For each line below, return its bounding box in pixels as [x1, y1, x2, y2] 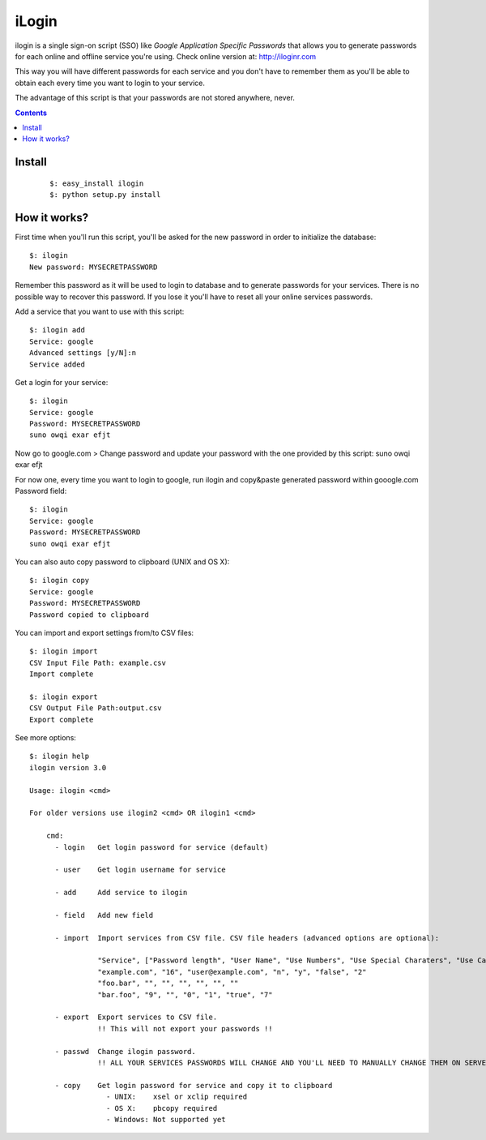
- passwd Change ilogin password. [54, 1047, 196, 1056]
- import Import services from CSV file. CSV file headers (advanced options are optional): [54, 933, 440, 942]
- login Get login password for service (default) [54, 842, 269, 851]
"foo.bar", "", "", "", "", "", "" [97, 979, 239, 988]
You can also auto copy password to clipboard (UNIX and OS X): [15, 556, 230, 567]
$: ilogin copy [29, 576, 90, 585]
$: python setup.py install [49, 191, 161, 199]
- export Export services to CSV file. [54, 1013, 218, 1022]
